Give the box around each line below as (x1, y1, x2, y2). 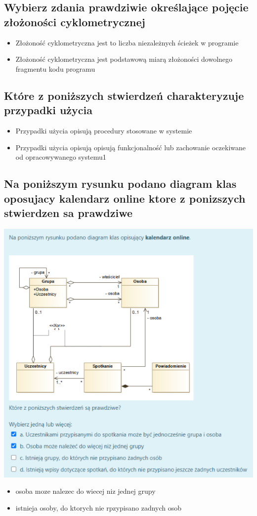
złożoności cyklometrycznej (4, 14, 145, 29)
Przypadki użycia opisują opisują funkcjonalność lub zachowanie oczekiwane (15, 142, 246, 152)
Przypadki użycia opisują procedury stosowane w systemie (15, 125, 192, 135)
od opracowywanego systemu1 (15, 152, 106, 162)
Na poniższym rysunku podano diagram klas (4, 176, 237, 191)
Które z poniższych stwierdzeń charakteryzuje (4, 87, 244, 103)
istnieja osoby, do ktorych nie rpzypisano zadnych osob (15, 502, 182, 513)
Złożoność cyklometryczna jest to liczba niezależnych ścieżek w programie (15, 37, 239, 47)
